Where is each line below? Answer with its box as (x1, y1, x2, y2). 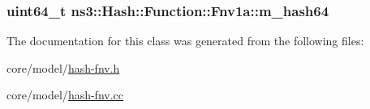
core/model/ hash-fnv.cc (6, 86, 124, 103)
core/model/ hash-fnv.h (6, 59, 120, 76)
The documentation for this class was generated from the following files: (6, 32, 364, 49)
